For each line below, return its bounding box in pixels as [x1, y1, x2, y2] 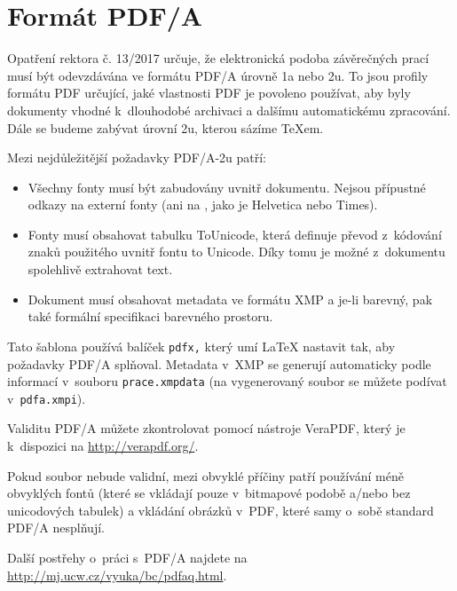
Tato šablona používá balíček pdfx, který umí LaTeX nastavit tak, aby [7, 336, 396, 355]
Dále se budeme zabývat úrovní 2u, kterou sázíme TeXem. [7, 118, 324, 137]
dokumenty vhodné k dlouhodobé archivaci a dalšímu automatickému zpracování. [7, 100, 451, 119]
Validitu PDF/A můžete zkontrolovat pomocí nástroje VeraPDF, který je [7, 419, 406, 437]
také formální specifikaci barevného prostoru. [28, 307, 273, 326]
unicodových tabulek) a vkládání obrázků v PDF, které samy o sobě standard [7, 500, 434, 519]
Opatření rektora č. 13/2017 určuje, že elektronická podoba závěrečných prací [7, 49, 429, 67]
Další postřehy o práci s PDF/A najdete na [7, 548, 248, 566]
